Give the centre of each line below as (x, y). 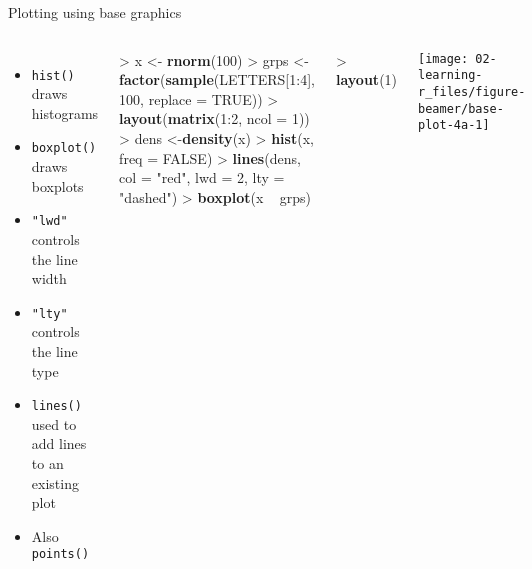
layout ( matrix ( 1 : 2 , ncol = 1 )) (214, 118)
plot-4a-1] (454, 125)
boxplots (57, 185)
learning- (450, 75)
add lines (59, 443)
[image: (443, 58)
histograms (65, 112)
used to (54, 423)
